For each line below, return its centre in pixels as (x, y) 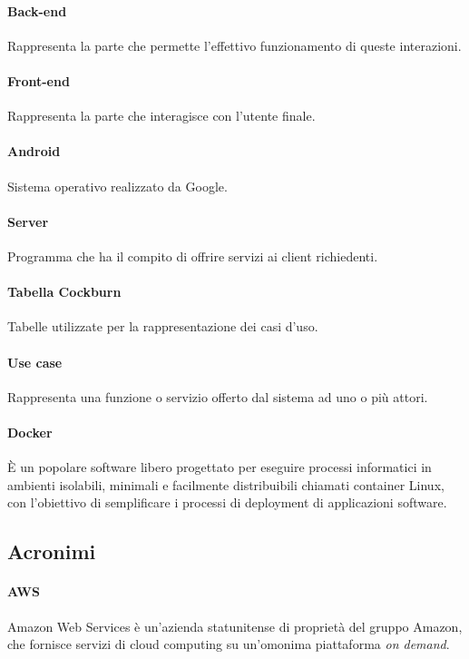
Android (34, 151)
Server (28, 221)
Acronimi (52, 551)
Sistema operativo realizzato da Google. (117, 186)
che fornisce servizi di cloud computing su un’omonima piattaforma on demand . (229, 644)
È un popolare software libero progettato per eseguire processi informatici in (220, 467)
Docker (30, 432)
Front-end (39, 80)
